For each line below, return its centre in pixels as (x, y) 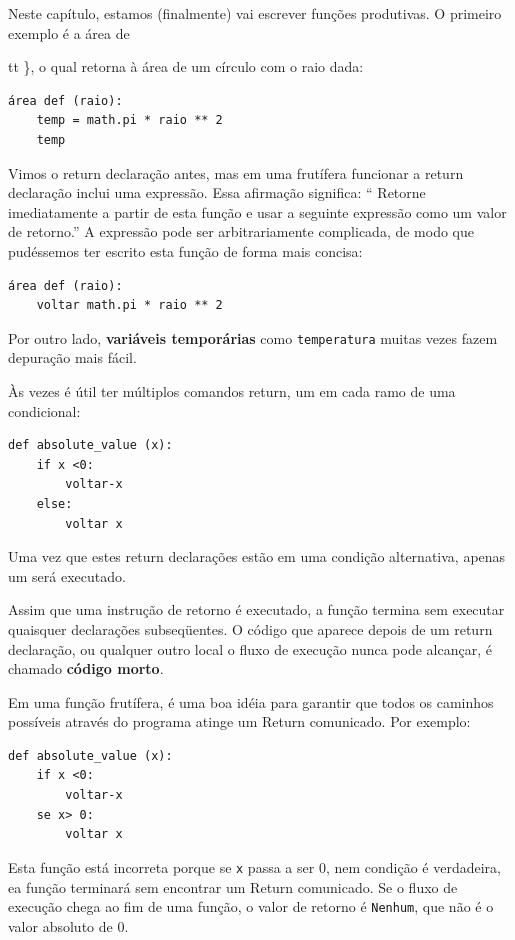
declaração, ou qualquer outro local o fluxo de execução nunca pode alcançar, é (250, 648)
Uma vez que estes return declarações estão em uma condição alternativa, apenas (257, 556)
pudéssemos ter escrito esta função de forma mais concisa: (185, 250)
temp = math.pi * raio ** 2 (129, 120)
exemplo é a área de (69, 32)
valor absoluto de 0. (68, 925)
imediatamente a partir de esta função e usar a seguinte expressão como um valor (257, 211)
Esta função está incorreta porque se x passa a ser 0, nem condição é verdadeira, (254, 866)
